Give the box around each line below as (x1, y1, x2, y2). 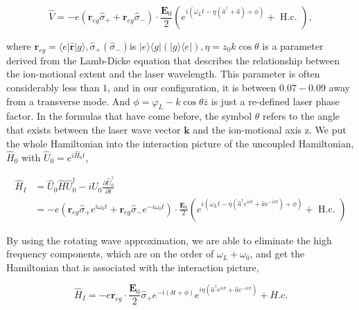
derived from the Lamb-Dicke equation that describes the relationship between (6, 53, 340, 67)
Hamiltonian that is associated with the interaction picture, (6, 259, 259, 274)
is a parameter (262, 39, 324, 53)
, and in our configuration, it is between (107, 80, 277, 94)
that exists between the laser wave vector (6, 122, 181, 136)
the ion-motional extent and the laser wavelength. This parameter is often (6, 66, 320, 81)
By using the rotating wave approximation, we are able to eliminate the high (6, 232, 332, 247)
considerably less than (6, 80, 100, 94)
